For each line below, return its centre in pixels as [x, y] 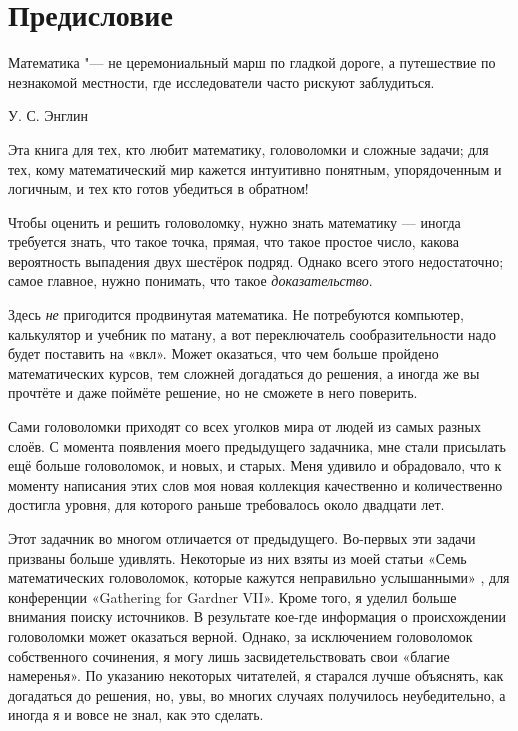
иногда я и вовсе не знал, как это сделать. [136, 714]
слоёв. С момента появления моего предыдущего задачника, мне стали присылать [257, 445]
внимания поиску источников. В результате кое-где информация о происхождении [257, 616]
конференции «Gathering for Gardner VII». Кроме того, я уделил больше [232, 596]
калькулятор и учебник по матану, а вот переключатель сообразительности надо [252, 333]
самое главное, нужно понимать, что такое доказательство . [190, 280]
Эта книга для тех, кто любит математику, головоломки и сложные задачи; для [248, 148]
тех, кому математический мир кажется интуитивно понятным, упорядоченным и [255, 168]
